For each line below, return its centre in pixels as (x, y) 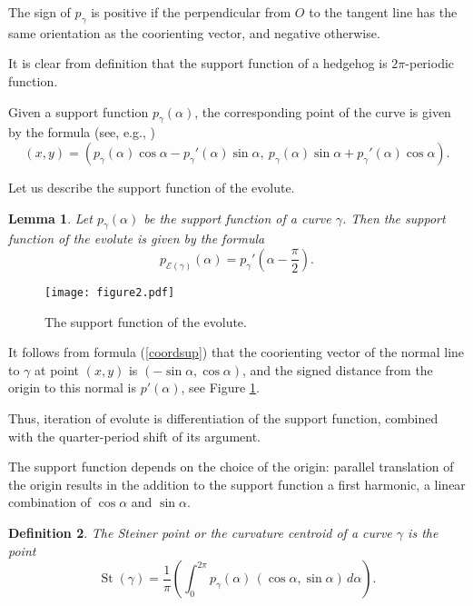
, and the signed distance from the (338, 369)
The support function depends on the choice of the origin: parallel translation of (231, 467)
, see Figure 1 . (220, 387)
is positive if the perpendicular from (191, 12)
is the (423, 532)
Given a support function (79, 111)
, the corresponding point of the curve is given (323, 111)
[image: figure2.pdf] (110, 292)
